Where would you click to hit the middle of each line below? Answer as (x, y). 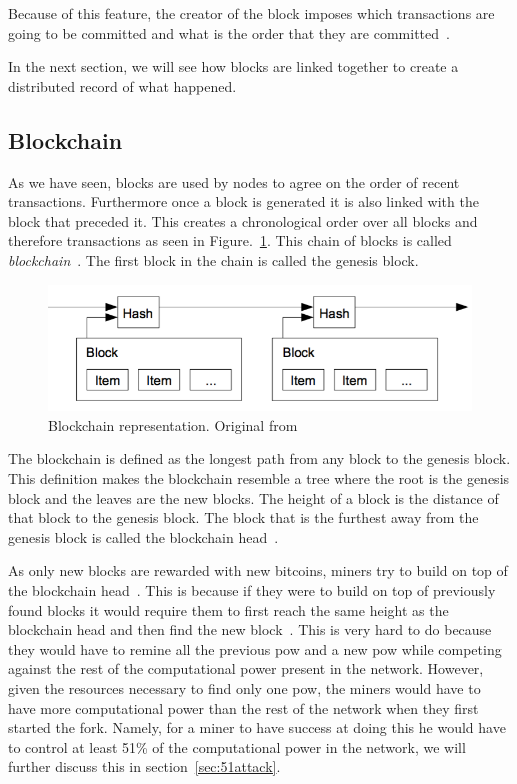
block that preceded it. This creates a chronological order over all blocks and (243, 220)
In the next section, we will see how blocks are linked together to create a (233, 66)
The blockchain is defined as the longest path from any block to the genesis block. (259, 458)
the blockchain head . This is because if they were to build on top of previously (252, 590)
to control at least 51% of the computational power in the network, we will (237, 746)
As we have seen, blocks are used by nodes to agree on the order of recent (234, 181)
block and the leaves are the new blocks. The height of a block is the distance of (253, 497)
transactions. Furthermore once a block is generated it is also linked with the (243, 201)
